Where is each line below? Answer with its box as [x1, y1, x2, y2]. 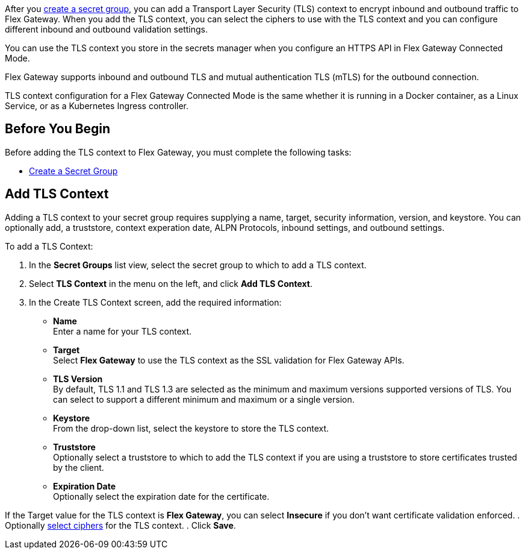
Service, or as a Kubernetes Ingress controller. [5, 101, 188, 111]
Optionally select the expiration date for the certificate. [53, 491, 270, 502]
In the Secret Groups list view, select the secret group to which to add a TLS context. [29, 259, 367, 270]
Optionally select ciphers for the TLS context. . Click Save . [5, 520, 236, 530]
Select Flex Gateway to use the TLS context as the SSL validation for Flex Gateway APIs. [53, 354, 405, 365]
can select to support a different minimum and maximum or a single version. [53, 394, 355, 404]
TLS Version [53, 373, 103, 384]
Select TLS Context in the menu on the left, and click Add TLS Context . [29, 278, 312, 289]
